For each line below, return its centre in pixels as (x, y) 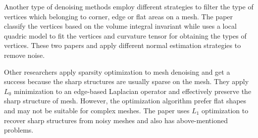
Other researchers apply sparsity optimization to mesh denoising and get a (117, 71)
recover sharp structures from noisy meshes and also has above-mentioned (116, 120)
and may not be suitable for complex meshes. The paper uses (97, 110)
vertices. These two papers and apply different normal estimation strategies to (123, 45)
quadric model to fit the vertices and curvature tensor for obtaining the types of (125, 35)
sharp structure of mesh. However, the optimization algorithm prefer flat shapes (125, 101)
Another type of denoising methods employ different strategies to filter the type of (129, 6)
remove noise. (25, 55)
